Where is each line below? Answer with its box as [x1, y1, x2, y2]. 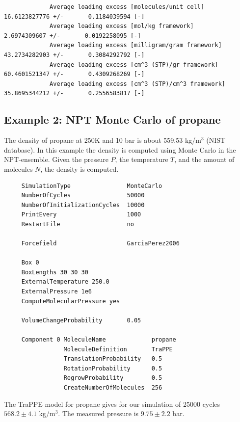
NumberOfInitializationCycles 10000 [21, 201, 145, 209]
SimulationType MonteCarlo [21, 182, 162, 189]
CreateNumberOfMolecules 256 [63, 384, 162, 391]
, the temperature [115, 154, 168, 164]
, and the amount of [174, 154, 235, 164]
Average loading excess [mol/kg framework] [50, 23, 194, 30]
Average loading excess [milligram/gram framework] [50, 42, 222, 49]
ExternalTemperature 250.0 [21, 278, 109, 286]
